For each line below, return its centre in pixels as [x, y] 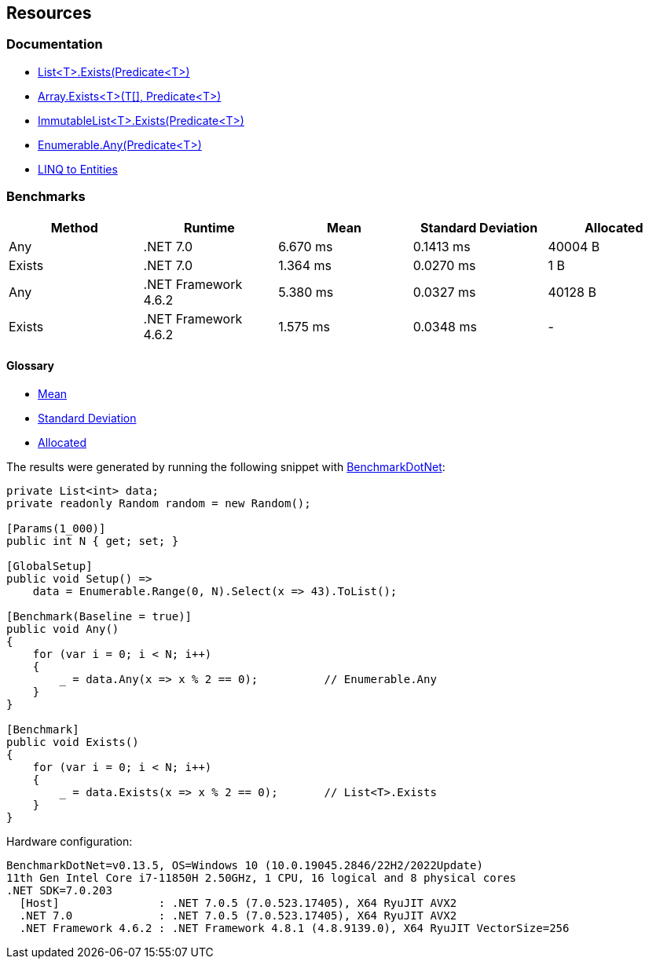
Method [74, 227]
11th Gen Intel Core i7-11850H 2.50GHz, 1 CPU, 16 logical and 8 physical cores [262, 877]
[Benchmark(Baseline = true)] [99, 616]
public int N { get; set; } [93, 541]
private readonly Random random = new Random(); [159, 503]
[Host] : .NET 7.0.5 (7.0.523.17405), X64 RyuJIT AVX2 [238, 903]
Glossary [31, 366]
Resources [49, 13]
